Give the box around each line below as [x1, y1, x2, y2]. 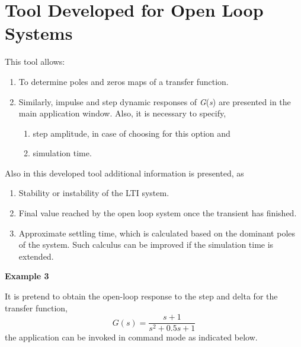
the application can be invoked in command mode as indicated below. [5, 331, 258, 343]
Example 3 [5, 270, 49, 282]
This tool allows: [5, 55, 65, 68]
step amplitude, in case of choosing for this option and [33, 127, 230, 139]
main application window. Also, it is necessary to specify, [18, 107, 226, 119]
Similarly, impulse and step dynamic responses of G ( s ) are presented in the [18, 95, 291, 108]
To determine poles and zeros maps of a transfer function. [18, 75, 229, 87]
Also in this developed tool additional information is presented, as [5, 166, 244, 179]
